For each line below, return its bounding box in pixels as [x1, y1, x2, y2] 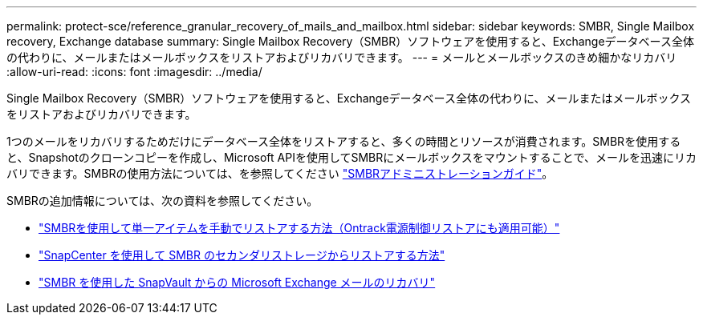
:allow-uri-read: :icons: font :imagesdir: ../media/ [6, 65, 262, 78]
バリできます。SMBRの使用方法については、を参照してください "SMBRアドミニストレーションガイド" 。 [6, 167, 554, 180]
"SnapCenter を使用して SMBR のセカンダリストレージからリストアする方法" [39, 248, 445, 262]
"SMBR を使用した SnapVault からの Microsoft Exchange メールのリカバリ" [39, 275, 436, 289]
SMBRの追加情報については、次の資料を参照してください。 [6, 194, 319, 207]
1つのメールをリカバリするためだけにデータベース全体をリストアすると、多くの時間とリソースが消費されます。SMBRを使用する [6, 134, 681, 148]
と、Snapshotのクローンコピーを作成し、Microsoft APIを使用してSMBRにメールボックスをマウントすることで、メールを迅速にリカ [6, 150, 697, 164]
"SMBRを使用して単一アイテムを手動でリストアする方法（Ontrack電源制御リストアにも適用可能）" [39, 221, 560, 235]
